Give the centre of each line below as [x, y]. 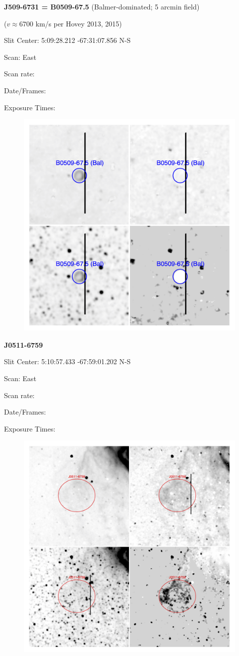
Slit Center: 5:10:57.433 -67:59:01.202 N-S [67, 361]
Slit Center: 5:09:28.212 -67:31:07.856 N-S [67, 40]
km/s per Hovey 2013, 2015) [79, 23]
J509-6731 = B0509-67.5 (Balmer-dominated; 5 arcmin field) [102, 6]
